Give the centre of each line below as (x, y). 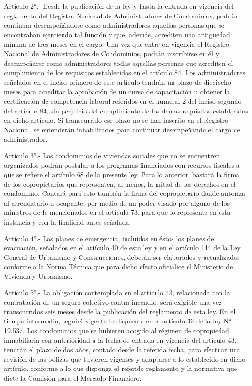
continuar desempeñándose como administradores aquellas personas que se (114, 25)
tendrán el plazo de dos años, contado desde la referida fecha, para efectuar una (122, 349)
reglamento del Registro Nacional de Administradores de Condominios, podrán (121, 15)
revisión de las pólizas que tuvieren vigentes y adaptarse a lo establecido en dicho (125, 359)
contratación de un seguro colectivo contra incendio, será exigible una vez (113, 302)
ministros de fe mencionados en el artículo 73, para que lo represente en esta (117, 212)
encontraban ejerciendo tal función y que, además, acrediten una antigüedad (117, 34)
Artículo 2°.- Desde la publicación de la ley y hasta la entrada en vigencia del (119, 6)
